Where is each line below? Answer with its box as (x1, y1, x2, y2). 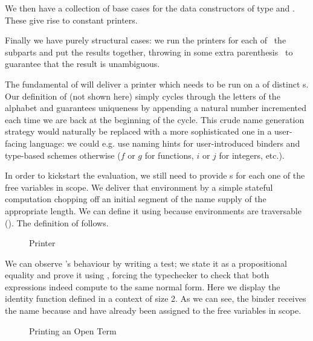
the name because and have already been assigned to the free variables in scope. (5, 304, 302, 317)
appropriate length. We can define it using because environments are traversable (5, 204, 302, 217)
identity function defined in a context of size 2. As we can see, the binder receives (5, 292, 306, 305)
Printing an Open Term (29, 324, 117, 337)
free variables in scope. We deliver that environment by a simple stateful (5, 180, 273, 193)
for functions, (144, 148, 194, 161)
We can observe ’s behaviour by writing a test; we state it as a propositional (5, 257, 287, 269)
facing (5, 136, 27, 149)
